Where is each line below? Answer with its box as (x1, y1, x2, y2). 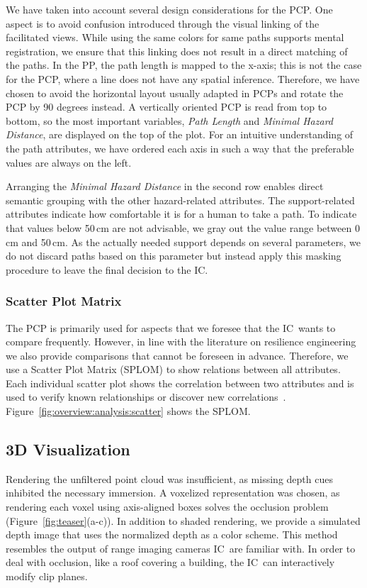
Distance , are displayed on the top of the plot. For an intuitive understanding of (6, 127, 354, 142)
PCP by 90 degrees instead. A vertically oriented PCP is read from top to (6, 99, 327, 114)
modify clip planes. (6, 569, 88, 584)
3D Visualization (6, 438, 130, 460)
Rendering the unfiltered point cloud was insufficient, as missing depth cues (6, 471, 333, 486)
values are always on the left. (6, 155, 132, 170)
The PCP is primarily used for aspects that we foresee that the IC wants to (6, 320, 336, 335)
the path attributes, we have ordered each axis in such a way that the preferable (6, 140, 354, 155)
